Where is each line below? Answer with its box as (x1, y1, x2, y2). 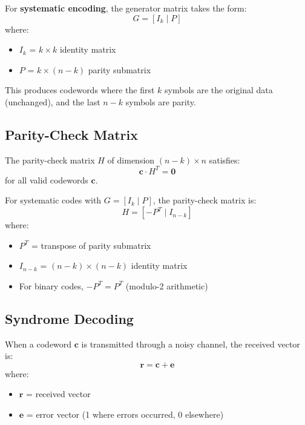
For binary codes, (19, 279, 84, 292)
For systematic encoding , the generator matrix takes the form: (5, 2, 247, 14)
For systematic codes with (5, 194, 102, 206)
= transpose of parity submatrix (31, 239, 151, 251)
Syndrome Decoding (5, 309, 134, 328)
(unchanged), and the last (5, 95, 100, 108)
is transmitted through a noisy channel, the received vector (81, 337, 300, 350)
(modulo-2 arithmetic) (125, 279, 208, 292)
